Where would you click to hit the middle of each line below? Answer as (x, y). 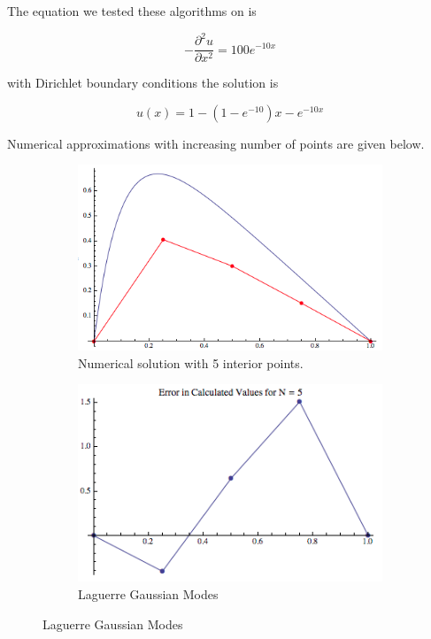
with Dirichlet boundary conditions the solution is (143, 83)
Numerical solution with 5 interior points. (191, 362)
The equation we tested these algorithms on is (132, 11)
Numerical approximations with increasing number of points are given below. (216, 143)
